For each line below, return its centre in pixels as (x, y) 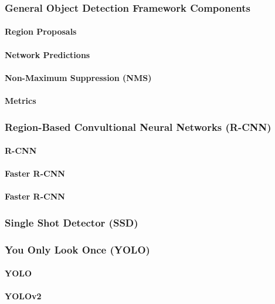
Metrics (21, 100)
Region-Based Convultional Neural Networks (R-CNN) (138, 126)
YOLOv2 (23, 296)
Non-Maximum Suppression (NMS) (78, 77)
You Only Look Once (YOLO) (77, 249)
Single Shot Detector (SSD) (72, 222)
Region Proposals (41, 31)
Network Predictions (47, 54)
